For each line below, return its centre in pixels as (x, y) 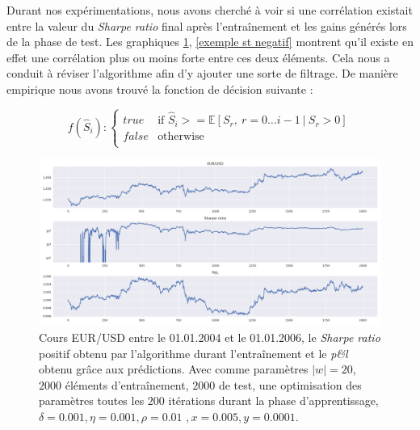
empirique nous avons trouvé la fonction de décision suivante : (160, 89)
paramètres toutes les (92, 400)
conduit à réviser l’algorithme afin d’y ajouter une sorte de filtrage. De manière (202, 73)
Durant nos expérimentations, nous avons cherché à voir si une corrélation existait (210, 10)
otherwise (181, 137)
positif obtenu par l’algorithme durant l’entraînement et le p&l (193, 353)
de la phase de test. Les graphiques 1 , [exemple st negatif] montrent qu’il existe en (210, 42)
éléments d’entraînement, (127, 384)
